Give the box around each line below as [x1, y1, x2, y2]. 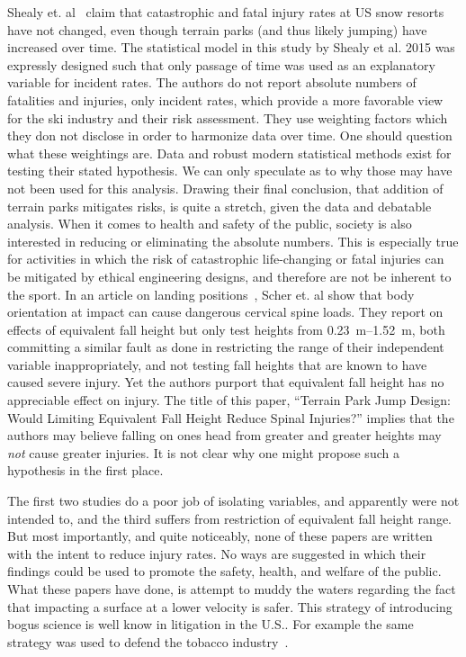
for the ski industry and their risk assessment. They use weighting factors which [7, 108, 448, 127]
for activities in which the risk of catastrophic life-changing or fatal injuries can [7, 249, 444, 268]
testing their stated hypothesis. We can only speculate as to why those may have [7, 161, 453, 180]
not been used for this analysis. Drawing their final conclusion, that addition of [7, 178, 444, 197]
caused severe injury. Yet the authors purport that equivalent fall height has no [7, 373, 444, 391]
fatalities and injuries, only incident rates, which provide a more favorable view [7, 90, 444, 109]
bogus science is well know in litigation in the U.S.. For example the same [7, 615, 414, 634]
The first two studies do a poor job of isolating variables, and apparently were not [7, 491, 460, 510]
